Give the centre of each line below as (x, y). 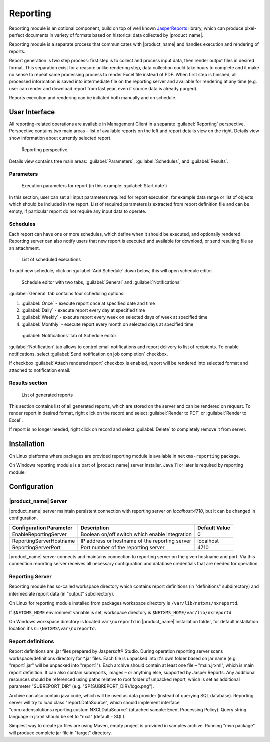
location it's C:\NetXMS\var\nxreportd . (53, 628)
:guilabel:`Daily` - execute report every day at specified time (83, 310)
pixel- (251, 28)
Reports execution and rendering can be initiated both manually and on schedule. (93, 98)
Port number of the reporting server (123, 547)
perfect (17, 35)
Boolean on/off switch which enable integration (136, 534)
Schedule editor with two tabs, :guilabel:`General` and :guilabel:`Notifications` (101, 282)
